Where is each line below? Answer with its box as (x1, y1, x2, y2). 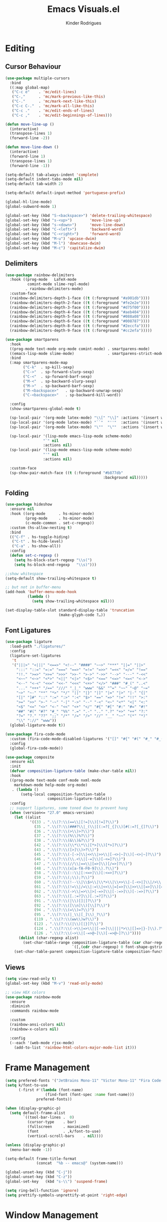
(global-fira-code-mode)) (9, 746, 64, 751)
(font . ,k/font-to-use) (27, 1129, 101, 1134)
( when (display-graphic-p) (5, 1105, 61, 1111)
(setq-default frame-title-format (5, 1156, 77, 1161)
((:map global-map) (9, 85, 50, 90)
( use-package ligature (5, 639, 52, 644)
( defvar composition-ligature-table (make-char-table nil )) (9, 768, 137, 773)
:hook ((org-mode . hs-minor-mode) (9, 511, 94, 516)
